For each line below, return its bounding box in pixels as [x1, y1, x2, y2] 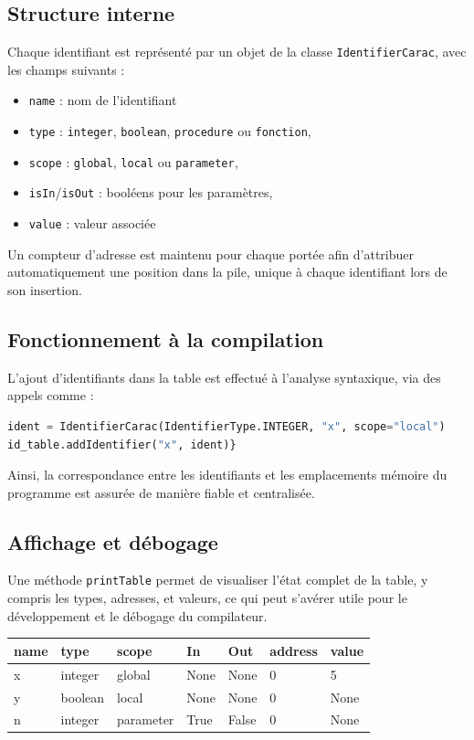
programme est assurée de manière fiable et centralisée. [7, 482, 315, 502]
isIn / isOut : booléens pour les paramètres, [28, 183, 273, 202]
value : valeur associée [28, 214, 156, 233]
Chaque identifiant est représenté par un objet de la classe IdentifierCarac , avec [7, 42, 467, 61]
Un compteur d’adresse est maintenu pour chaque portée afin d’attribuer [7, 244, 414, 263]
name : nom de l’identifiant [28, 90, 177, 110]
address [269, 640, 318, 660]
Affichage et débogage [7, 527, 218, 555]
